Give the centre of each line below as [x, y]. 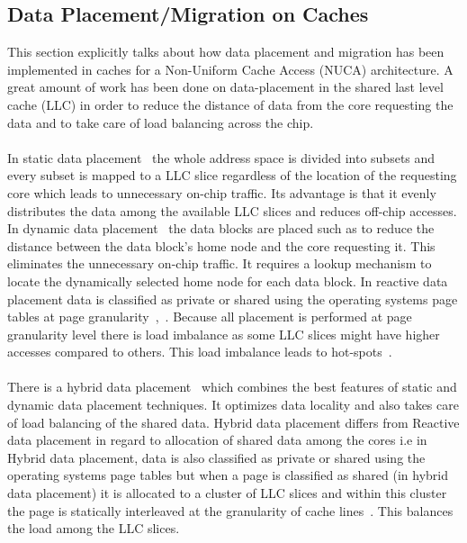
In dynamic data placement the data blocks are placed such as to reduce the [221, 228]
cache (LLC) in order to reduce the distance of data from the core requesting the [230, 104]
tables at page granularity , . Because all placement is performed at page [210, 317]
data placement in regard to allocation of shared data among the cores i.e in [217, 440]
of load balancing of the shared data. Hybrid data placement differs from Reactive [233, 422]
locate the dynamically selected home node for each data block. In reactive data [228, 281]
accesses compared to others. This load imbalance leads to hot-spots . [200, 352]
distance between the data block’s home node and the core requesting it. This [221, 245]
